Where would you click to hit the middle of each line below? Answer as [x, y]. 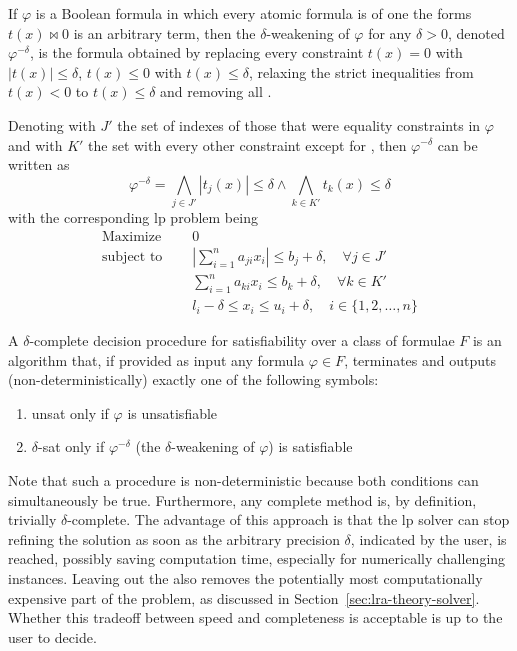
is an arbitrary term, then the [164, 32]
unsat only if [70, 412]
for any [390, 32]
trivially [32, 519]
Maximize [132, 236]
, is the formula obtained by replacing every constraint [196, 52]
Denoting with [52, 124]
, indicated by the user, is [428, 538]
